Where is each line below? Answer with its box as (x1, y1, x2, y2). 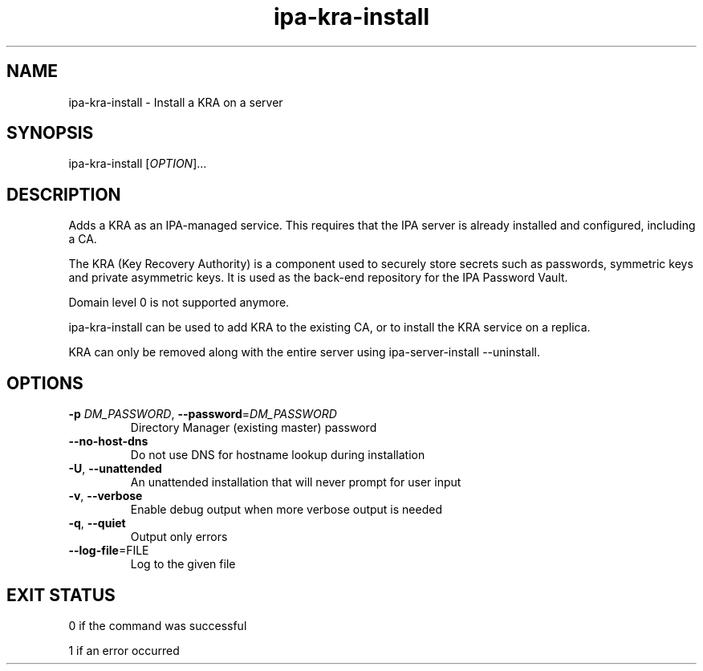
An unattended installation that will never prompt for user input (130, 475, 461, 490)
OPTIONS (6, 372, 83, 393)
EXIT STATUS (6, 584, 116, 605)
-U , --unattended (68, 462, 162, 476)
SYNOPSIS (6, 123, 94, 144)
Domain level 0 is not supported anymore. (68, 295, 290, 310)
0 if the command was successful (68, 618, 247, 632)
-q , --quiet (68, 516, 126, 531)
